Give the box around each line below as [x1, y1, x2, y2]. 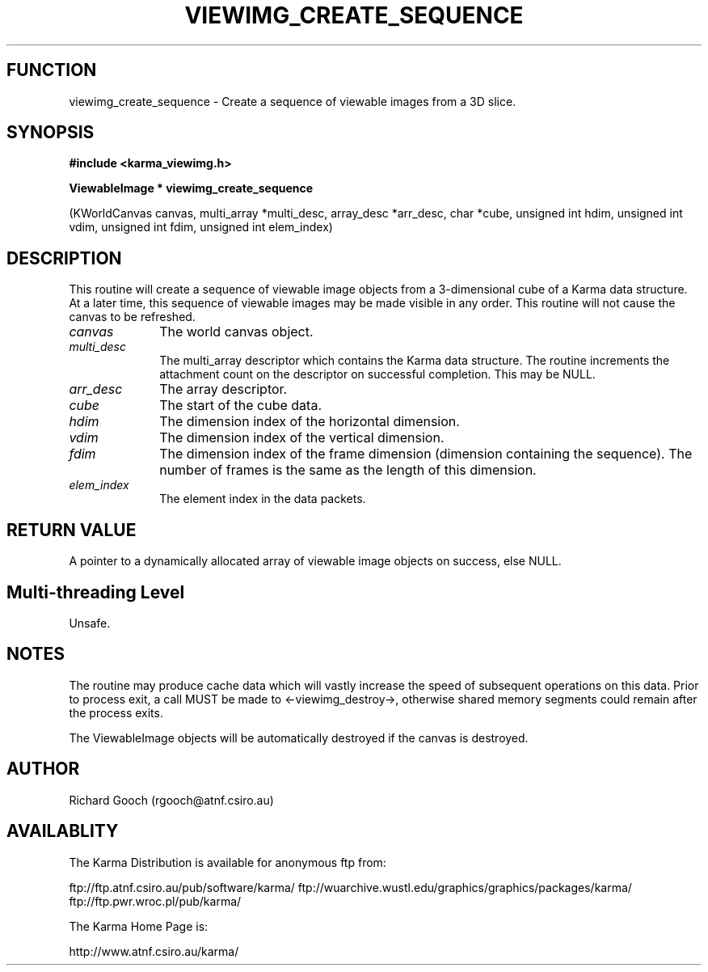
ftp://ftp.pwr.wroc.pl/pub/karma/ [69, 894, 242, 908]
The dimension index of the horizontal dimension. [159, 413, 460, 430]
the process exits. [69, 705, 163, 720]
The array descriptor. [159, 381, 288, 398]
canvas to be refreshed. [69, 310, 196, 324]
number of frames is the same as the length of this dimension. [159, 462, 537, 479]
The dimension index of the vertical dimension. [159, 429, 445, 446]
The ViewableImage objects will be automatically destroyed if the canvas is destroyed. [69, 730, 529, 745]
